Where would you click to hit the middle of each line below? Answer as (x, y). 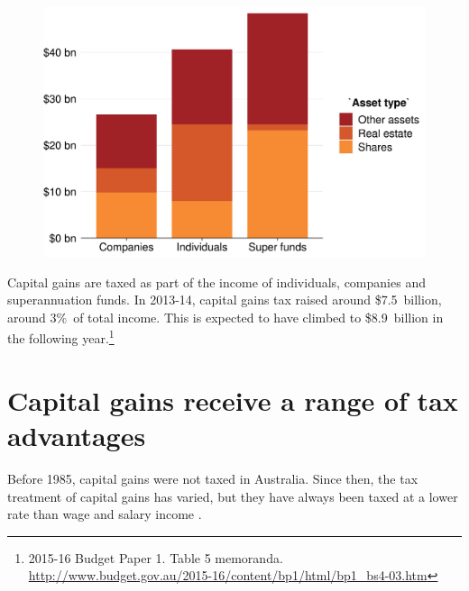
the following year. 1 (61, 337)
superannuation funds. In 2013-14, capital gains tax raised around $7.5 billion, (225, 300)
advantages (77, 435)
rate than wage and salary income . (105, 514)
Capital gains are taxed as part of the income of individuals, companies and (216, 282)
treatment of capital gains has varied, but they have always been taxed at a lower (233, 496)
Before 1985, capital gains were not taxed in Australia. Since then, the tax (213, 478)
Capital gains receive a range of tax (233, 400)
